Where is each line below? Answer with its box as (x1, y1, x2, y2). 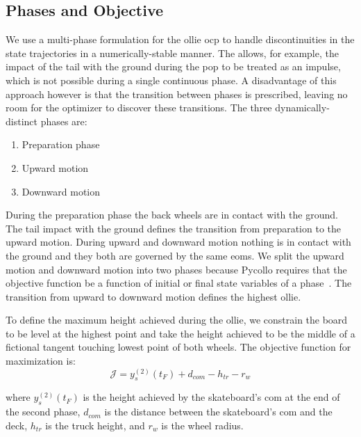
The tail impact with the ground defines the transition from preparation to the (6, 221, 341, 235)
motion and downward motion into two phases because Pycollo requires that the (6, 262, 347, 276)
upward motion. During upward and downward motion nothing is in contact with (6, 235, 351, 249)
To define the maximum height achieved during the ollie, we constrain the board (6, 312, 348, 327)
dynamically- (275, 100, 330, 115)
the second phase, (6, 404, 81, 419)
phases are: (40, 113, 87, 128)
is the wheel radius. (161, 418, 244, 432)
